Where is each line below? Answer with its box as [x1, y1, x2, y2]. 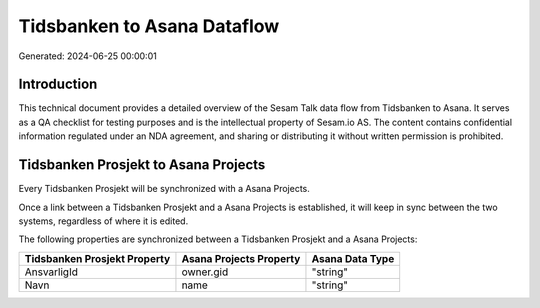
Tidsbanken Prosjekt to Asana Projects [18, 156, 266, 174]
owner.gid [181, 265, 229, 279]
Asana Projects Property [181, 251, 301, 265]
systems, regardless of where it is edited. [18, 215, 189, 227]
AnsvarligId [24, 265, 79, 279]
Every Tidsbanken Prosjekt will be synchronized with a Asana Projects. [18, 183, 310, 195]
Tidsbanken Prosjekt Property [24, 251, 171, 265]
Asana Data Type [311, 251, 395, 265]
